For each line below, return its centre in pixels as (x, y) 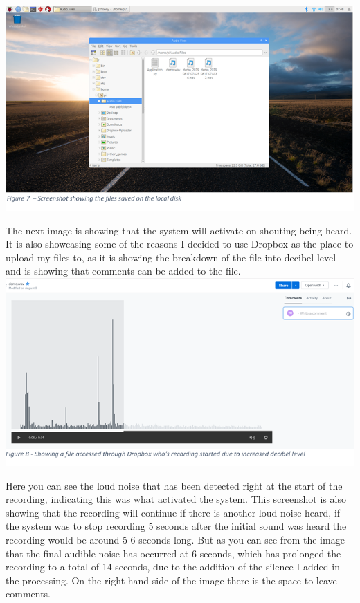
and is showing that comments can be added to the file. (123, 271)
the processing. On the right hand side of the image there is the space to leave (171, 580)
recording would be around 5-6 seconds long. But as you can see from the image (175, 539)
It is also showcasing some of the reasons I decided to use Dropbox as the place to (180, 244)
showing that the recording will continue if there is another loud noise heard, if (173, 512)
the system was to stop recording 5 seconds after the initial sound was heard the (176, 526)
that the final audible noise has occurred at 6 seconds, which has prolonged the (173, 553)
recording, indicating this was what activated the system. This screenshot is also (176, 499)
